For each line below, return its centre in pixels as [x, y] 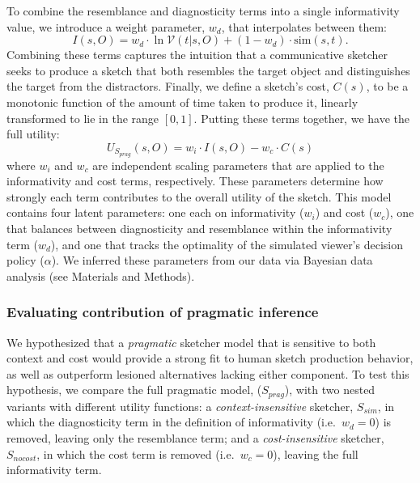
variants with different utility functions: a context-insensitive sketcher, [180, 406]
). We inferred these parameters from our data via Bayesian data [212, 260]
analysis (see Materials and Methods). [101, 275]
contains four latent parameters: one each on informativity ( [155, 212]
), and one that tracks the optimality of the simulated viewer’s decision [227, 244]
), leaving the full [316, 453]
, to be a [387, 86]
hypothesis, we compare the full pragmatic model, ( [134, 390]
